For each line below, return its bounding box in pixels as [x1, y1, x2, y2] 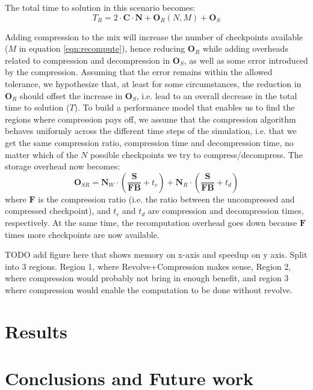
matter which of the [5, 148, 78, 160]
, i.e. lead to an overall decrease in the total [136, 89, 297, 102]
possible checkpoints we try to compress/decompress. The [90, 148, 303, 160]
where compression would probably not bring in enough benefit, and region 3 [5, 272, 289, 284]
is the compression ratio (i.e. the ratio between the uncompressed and [38, 192, 295, 205]
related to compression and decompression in [5, 53, 170, 66]
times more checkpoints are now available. [5, 228, 160, 240]
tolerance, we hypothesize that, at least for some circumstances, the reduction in [5, 77, 302, 90]
